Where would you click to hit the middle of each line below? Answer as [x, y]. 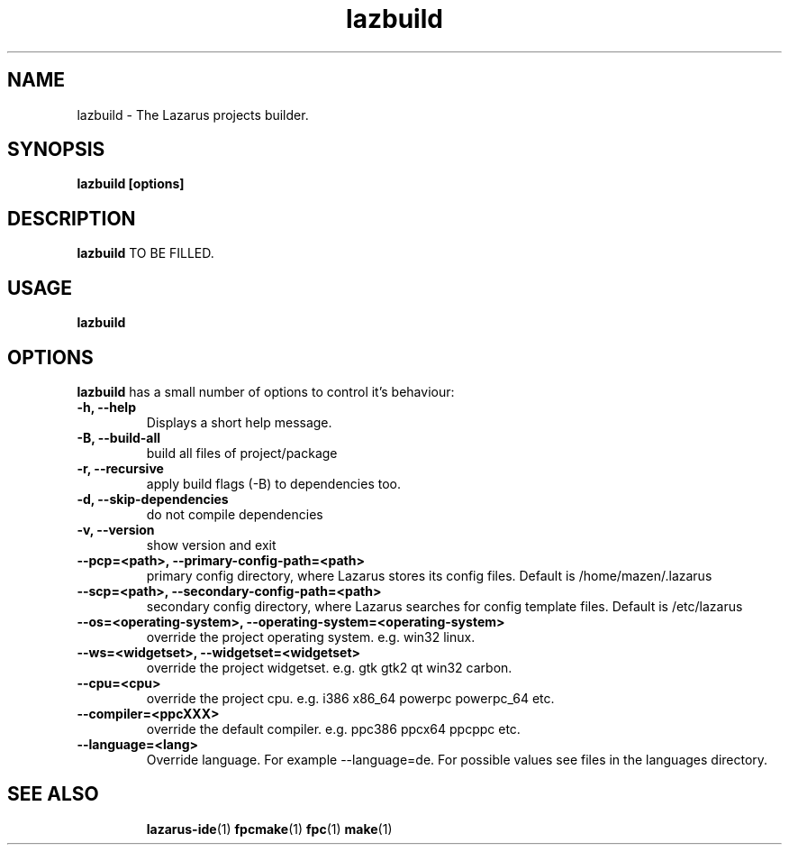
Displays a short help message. [239, 422]
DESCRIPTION [72, 218]
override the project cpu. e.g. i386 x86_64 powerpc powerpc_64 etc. [350, 698]
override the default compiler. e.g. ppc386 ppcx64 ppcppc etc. [333, 728]
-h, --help [106, 407]
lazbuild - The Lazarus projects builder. [193, 115]
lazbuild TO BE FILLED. [145, 253]
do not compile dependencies [235, 514]
